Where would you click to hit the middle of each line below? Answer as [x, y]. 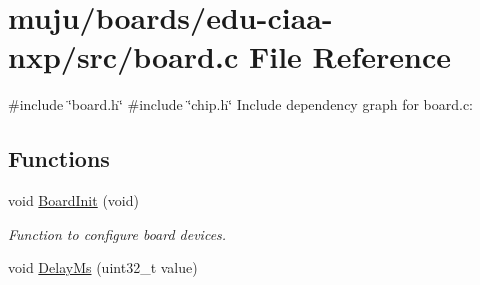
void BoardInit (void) [73, 200]
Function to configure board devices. [117, 233]
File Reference [350, 56]
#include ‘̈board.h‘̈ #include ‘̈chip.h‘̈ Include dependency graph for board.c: [241, 104]
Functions [59, 158]
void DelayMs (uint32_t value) [103, 267]
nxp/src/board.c [123, 56]
